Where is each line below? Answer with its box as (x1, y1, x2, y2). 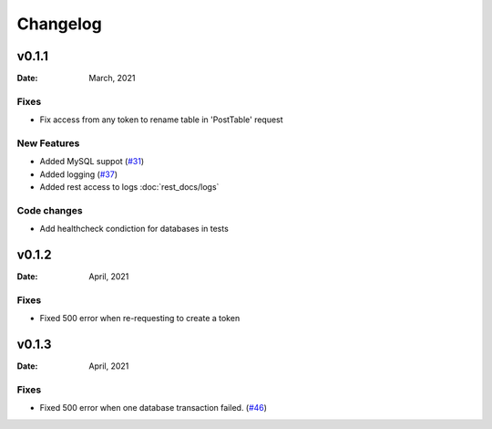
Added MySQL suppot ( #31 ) (39, 156, 145, 167)
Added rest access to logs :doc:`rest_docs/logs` (39, 182, 220, 193)
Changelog (16, 14, 102, 34)
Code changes (16, 204, 83, 216)
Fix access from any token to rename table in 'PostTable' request (39, 114, 283, 125)
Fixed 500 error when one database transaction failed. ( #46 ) (39, 403, 268, 413)
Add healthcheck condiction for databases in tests (39, 224, 230, 235)
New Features (16, 137, 80, 150)
